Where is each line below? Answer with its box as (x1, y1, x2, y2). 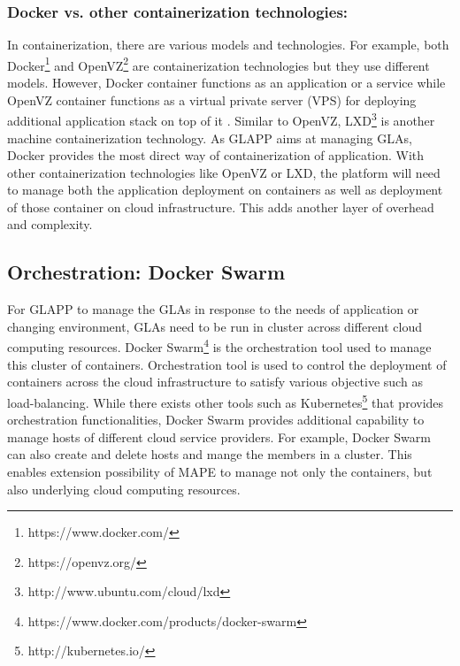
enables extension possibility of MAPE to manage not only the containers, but (7, 462, 433, 480)
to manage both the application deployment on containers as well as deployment (7, 180, 443, 199)
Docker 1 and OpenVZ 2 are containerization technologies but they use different (7, 53, 430, 74)
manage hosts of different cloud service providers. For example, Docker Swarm (7, 427, 431, 446)
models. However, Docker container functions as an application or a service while (7, 73, 446, 92)
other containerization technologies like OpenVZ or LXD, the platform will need (7, 163, 441, 181)
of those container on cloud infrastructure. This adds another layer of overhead (7, 197, 434, 216)
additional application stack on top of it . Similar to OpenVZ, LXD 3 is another (7, 109, 435, 129)
